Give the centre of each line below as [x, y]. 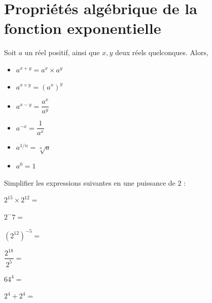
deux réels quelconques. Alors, [162, 52]
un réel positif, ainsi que [62, 52]
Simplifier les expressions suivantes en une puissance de [90, 182]
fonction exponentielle [83, 28]
